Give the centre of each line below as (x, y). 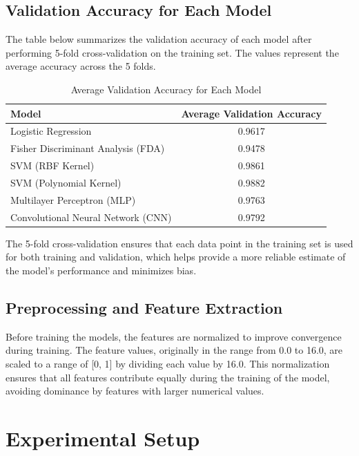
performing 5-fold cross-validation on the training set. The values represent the (172, 52)
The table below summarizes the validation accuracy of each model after (159, 39)
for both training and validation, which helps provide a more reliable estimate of (176, 257)
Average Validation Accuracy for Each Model (166, 89)
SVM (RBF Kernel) (52, 165)
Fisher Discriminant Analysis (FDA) (88, 148)
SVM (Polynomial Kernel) (66, 182)
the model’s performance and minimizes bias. (101, 270)
